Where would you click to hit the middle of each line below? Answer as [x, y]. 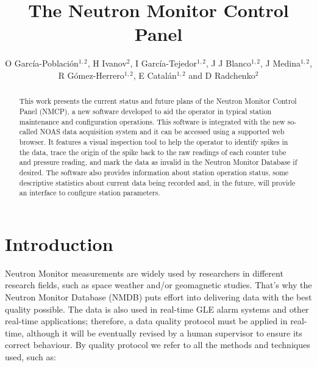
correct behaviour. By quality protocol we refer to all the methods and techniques [158, 345]
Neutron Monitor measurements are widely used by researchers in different [144, 273]
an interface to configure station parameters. [90, 193]
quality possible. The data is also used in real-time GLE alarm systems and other [157, 309]
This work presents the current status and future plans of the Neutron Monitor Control [158, 101]
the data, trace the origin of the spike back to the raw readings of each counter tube [153, 152]
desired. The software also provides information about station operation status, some [154, 172]
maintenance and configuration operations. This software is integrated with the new [152, 121]
